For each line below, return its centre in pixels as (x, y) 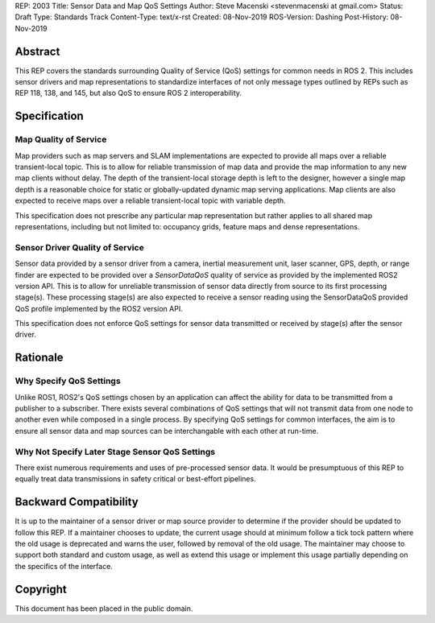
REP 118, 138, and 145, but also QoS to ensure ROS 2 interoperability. (128, 93)
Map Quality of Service (61, 139)
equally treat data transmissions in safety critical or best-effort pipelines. (136, 479)
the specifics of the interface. (64, 566)
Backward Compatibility (77, 502)
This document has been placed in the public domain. (104, 609)
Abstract (37, 51)
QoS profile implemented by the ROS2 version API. (99, 308)
